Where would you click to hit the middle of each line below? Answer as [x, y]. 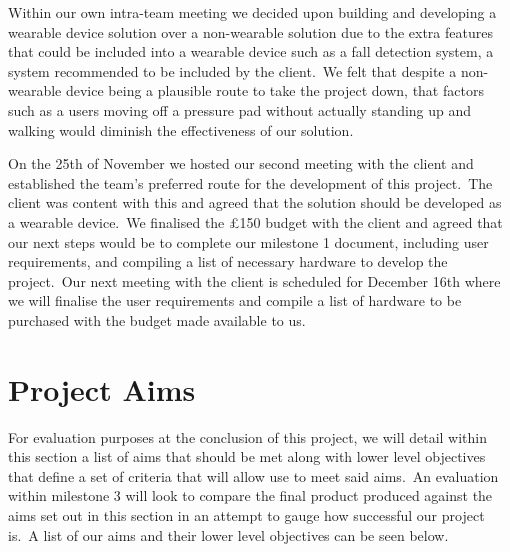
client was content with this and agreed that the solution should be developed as [255, 202]
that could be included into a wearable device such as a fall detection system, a [251, 51]
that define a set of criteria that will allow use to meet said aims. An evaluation [253, 475]
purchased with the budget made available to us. [157, 319]
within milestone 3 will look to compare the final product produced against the [250, 495]
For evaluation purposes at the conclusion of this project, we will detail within [247, 436]
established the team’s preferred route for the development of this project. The [250, 182]
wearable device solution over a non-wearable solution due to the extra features [250, 31]
